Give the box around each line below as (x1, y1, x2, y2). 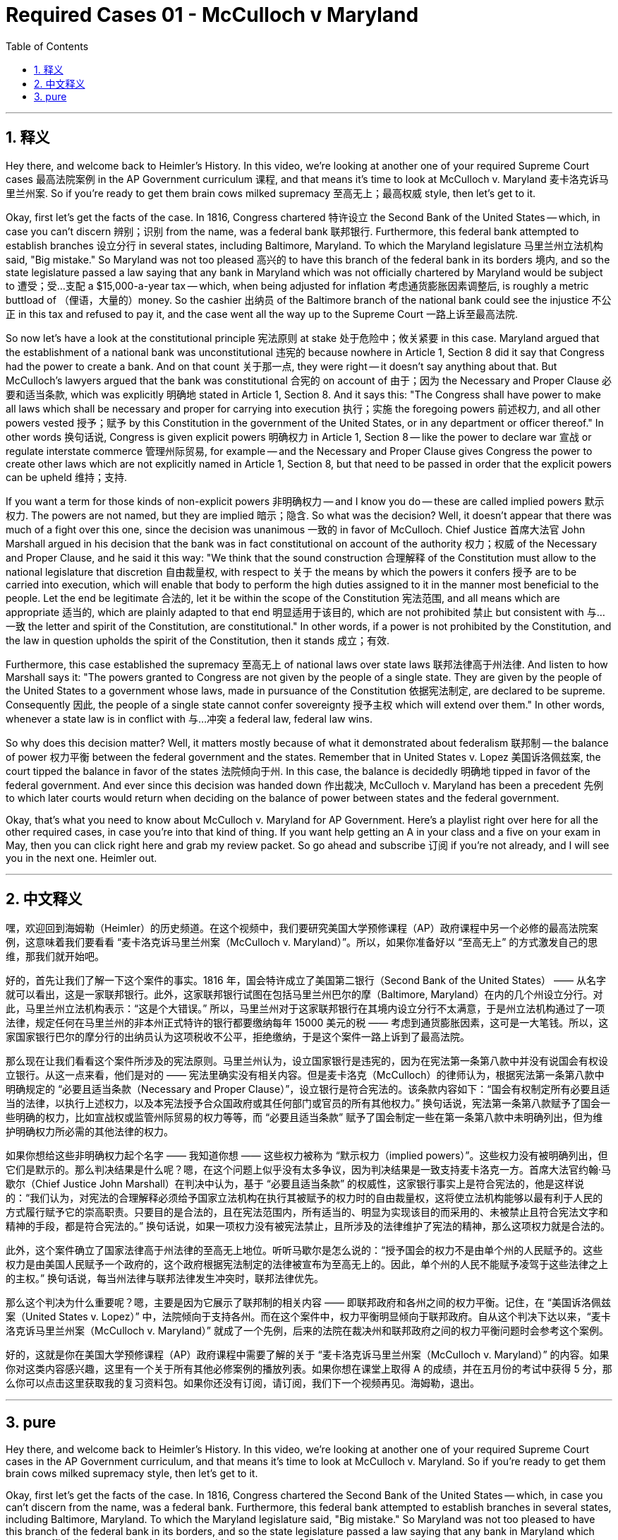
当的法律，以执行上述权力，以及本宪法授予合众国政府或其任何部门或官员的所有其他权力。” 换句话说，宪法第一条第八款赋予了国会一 (6, 1097, 611, 1110)
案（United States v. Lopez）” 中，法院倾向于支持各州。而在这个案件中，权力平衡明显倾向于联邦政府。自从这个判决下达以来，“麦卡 (6, 1310, 611, 1323)
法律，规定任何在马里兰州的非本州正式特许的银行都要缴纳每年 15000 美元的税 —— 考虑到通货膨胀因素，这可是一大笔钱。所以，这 (6, 1017, 609, 1029)
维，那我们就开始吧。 (6, 950, 104, 963)
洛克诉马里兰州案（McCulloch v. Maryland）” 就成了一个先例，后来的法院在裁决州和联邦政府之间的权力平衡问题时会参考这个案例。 (6, 1325, 609, 1337)
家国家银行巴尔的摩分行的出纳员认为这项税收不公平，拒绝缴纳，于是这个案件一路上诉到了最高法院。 (6, 1031, 470, 1043)
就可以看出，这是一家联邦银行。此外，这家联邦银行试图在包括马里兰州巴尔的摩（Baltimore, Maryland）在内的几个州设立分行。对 (6, 988, 603, 1001)
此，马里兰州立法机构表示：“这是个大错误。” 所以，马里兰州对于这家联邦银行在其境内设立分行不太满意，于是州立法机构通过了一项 (6, 1002, 605, 1015)
